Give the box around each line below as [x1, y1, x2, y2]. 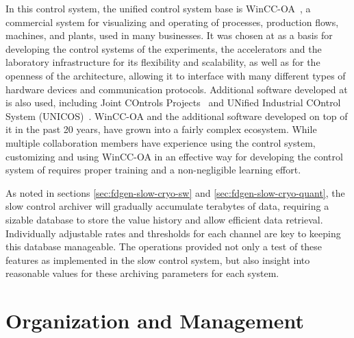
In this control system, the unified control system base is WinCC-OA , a [5, 1, 311, 15]
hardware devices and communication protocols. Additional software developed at [5, 82, 348, 96]
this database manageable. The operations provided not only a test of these [5, 239, 323, 254]
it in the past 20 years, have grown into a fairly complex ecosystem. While [5, 122, 317, 136]
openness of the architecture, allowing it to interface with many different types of [5, 68, 346, 82]
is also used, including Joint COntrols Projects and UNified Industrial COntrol [5, 95, 341, 110]
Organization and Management [5, 306, 305, 335]
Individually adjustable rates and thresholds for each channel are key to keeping [5, 226, 341, 240]
